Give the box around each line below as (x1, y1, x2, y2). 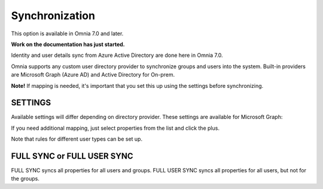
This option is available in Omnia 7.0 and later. (11, 30, 124, 37)
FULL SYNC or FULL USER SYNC (11, 151, 134, 161)
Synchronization (11, 9, 96, 22)
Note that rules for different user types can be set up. (11, 135, 143, 143)
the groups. (11, 175, 40, 182)
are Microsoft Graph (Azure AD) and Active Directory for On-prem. (11, 71, 175, 78)
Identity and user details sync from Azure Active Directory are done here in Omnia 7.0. (11, 51, 223, 59)
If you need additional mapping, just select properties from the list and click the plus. (11, 124, 220, 132)
